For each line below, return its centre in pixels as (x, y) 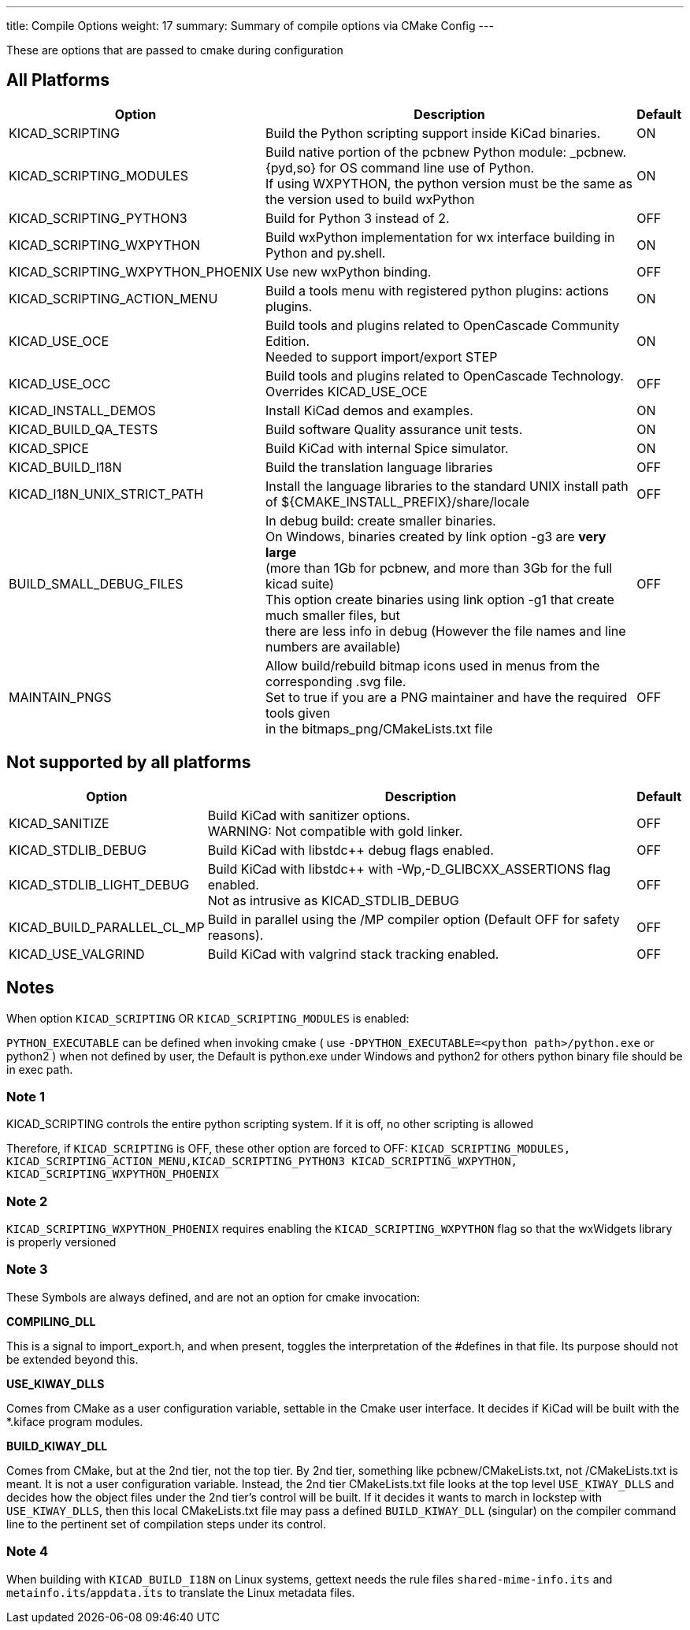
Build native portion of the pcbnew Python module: (416, 152)
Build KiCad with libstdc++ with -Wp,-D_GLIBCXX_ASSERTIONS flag (409, 869)
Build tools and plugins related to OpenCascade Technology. (445, 375)
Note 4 (28, 1552)
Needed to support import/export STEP (382, 356)
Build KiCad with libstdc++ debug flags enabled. (351, 850)
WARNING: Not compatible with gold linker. (335, 831)
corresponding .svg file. (336, 681)
